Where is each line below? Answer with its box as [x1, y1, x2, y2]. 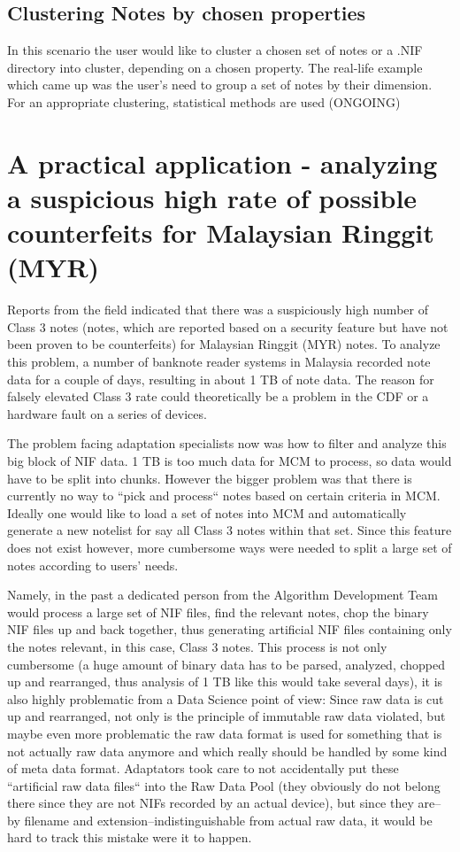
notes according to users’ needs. [7, 555, 179, 574]
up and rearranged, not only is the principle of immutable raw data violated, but [7, 707, 446, 725]
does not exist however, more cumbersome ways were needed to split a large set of [7, 538, 452, 556]
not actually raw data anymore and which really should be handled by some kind [7, 741, 448, 760]
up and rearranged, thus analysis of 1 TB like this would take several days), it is [7, 672, 443, 691]
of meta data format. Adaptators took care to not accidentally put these [7, 759, 399, 778]
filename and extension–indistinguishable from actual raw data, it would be [24, 810, 433, 829]
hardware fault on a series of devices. [7, 404, 207, 422]
